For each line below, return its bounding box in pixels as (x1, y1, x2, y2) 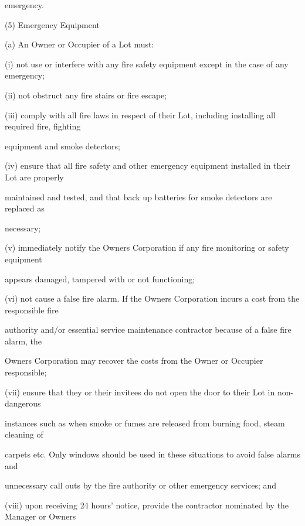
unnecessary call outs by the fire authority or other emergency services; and (5, 479, 277, 491)
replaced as (5, 202, 45, 214)
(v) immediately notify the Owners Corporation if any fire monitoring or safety (5, 241, 289, 254)
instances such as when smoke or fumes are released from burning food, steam (5, 416, 285, 429)
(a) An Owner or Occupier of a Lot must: (5, 38, 154, 50)
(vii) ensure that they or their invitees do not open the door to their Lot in (5, 385, 275, 398)
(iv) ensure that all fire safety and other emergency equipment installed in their (5, 159, 290, 172)
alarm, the (5, 334, 42, 347)
